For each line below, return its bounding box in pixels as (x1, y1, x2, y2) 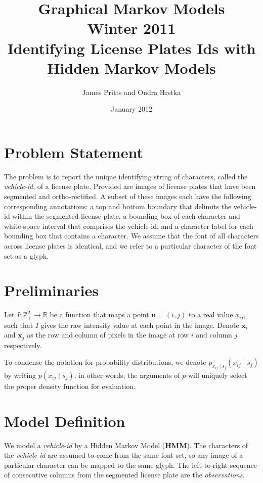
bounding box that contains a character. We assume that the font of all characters (4, 230, 259, 241)
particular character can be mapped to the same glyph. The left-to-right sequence (4, 459, 257, 470)
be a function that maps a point (50, 309, 149, 320)
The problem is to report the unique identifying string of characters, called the (4, 171, 248, 181)
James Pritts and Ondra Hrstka (82, 86, 181, 97)
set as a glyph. (4, 250, 49, 261)
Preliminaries (4, 280, 99, 301)
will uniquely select (188, 369, 247, 380)
